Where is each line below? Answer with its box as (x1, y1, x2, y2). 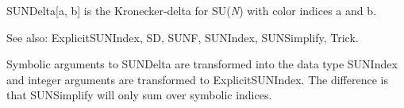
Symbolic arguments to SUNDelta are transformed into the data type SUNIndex (6, 56, 398, 72)
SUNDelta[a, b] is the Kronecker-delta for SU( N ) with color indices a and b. (6, 2, 376, 18)
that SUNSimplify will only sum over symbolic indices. (6, 87, 272, 103)
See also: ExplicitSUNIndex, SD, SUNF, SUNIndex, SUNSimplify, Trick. (6, 29, 359, 45)
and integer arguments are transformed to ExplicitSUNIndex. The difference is (6, 71, 388, 87)
